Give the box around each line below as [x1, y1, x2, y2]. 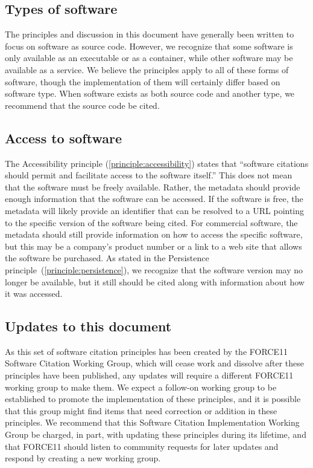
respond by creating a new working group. [5, 452, 161, 464]
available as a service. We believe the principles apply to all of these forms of [5, 63, 289, 76]
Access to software [5, 128, 122, 147]
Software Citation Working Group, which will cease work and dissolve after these [5, 357, 305, 369]
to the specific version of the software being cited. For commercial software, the [5, 216, 298, 229]
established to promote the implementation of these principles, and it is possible [5, 392, 301, 405]
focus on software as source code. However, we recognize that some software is [5, 39, 293, 52]
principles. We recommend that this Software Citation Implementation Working [5, 416, 300, 429]
